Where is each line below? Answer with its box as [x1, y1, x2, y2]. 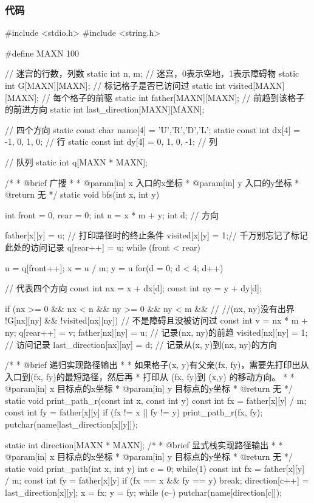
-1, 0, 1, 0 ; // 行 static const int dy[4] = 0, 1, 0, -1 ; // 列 [5, 135, 218, 148]
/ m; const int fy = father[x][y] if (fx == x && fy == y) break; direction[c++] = [5, 474, 309, 487]
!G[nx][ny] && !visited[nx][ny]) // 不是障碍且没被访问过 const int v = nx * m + [5, 314, 308, 327]
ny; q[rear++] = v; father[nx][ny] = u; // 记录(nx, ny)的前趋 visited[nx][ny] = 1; [5, 325, 308, 338]
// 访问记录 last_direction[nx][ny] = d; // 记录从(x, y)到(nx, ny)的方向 [5, 338, 277, 350]
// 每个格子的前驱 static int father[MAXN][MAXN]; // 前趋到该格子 [41, 91, 305, 103]
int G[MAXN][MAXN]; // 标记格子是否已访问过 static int [5, 79, 226, 91]
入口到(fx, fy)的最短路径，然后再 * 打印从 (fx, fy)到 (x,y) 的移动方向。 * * [5, 370, 295, 383]
